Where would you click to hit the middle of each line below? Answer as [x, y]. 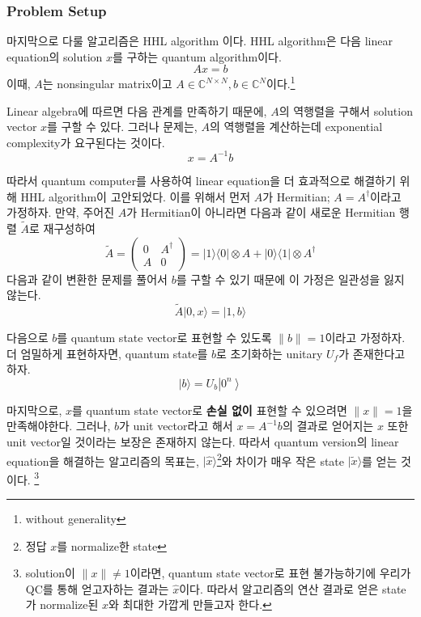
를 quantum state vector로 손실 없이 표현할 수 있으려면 [209, 410]
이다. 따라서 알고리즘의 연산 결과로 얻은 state [293, 588]
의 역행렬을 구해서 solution [346, 110]
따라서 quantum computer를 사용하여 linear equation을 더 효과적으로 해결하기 [201, 180]
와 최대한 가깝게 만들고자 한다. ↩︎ [190, 604]
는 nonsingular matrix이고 [107, 84]
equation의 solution [55, 56]
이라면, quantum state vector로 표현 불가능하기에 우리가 [270, 573]
